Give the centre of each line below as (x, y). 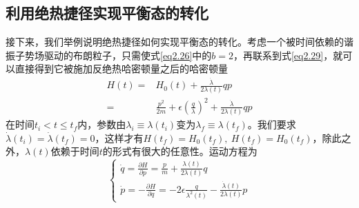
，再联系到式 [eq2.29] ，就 (288, 55)
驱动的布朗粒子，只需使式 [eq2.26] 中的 (128, 55)
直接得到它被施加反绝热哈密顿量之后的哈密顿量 (121, 69)
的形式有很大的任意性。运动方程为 (180, 151)
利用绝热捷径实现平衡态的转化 (107, 13)
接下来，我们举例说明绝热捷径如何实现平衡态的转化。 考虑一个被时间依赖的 (175, 42)
